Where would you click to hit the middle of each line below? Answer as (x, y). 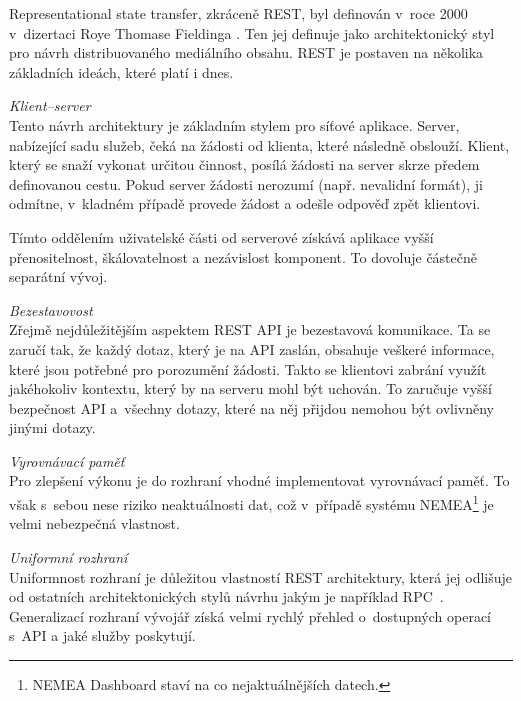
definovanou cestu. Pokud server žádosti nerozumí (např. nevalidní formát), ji (246, 183)
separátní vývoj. (58, 276)
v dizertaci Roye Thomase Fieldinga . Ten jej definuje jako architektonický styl (252, 32)
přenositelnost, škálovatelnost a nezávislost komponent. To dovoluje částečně (243, 256)
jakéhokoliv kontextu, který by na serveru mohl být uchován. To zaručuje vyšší (251, 388)
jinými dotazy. (52, 427)
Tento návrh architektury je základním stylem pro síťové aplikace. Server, (234, 124)
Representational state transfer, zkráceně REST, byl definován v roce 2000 (238, 13)
